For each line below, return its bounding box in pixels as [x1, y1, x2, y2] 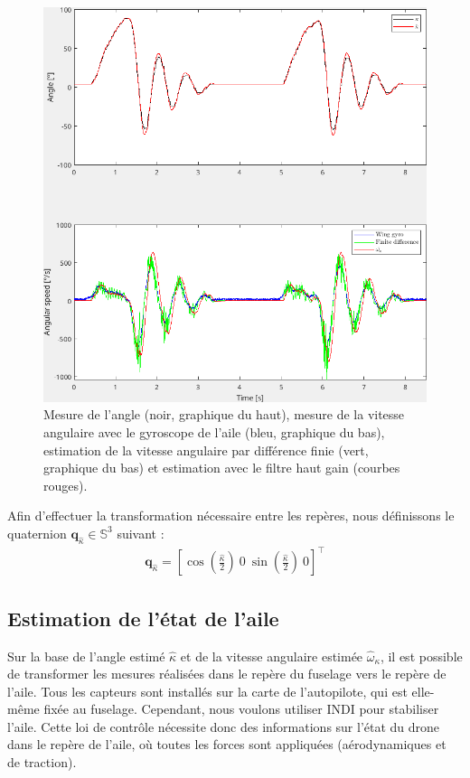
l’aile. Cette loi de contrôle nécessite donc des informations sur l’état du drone [7, 717, 440, 736]
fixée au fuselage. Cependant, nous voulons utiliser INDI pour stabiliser [43, 699, 439, 718]
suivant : [117, 523, 164, 542]
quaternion [7, 523, 67, 542]
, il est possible [380, 646, 463, 665]
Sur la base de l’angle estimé [7, 646, 165, 665]
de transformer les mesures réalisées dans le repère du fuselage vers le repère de [7, 664, 446, 683]
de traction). [7, 753, 77, 772]
